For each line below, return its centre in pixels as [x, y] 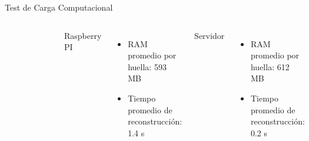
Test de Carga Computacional [59, 7]
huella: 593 [147, 66]
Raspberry [83, 35]
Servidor [210, 35]
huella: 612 [270, 66]
